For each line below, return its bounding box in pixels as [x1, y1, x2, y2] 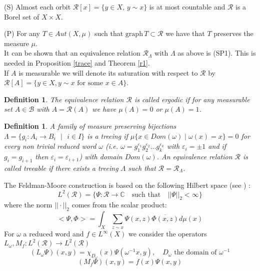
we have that [165, 28, 205, 39]
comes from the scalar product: [71, 199, 167, 210]
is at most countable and [149, 2, 225, 12]
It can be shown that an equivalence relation [4, 48, 140, 58]
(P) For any [4, 28, 40, 39]
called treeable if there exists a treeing [4, 162, 118, 173]
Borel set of [4, 11, 39, 22]
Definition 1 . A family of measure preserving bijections [4, 120, 176, 131]
